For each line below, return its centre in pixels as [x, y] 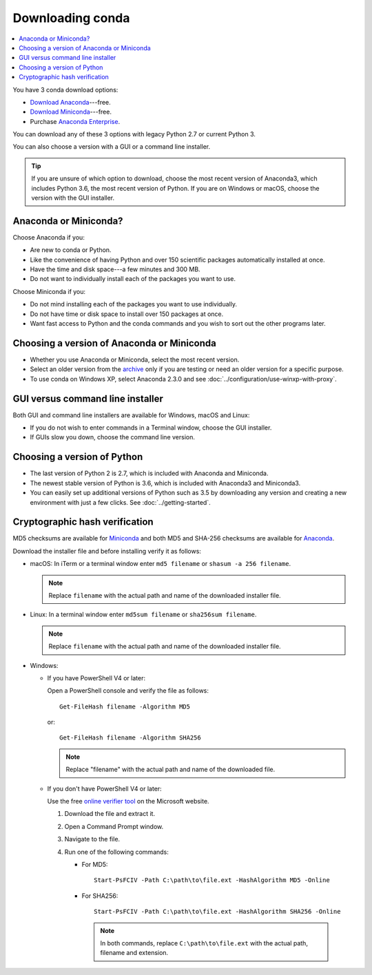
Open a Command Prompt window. [114, 826]
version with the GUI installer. [73, 198]
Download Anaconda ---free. [71, 102]
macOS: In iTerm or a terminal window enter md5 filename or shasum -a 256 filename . [161, 564]
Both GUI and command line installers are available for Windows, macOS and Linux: [131, 415]
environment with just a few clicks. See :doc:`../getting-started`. [120, 502]
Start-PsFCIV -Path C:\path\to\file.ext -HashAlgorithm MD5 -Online [212, 880]
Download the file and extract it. [110, 814]
